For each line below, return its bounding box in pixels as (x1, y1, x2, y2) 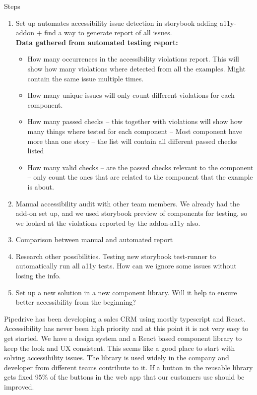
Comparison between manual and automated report (15, 234, 173, 245)
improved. (4, 382, 34, 392)
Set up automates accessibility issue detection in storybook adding (15, 17, 218, 28)
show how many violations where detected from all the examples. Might (27, 63, 246, 73)
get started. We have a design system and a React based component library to (4, 333, 242, 343)
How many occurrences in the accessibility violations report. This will (27, 54, 239, 64)
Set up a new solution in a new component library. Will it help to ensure (15, 287, 237, 297)
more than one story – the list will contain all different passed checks (27, 135, 237, 146)
